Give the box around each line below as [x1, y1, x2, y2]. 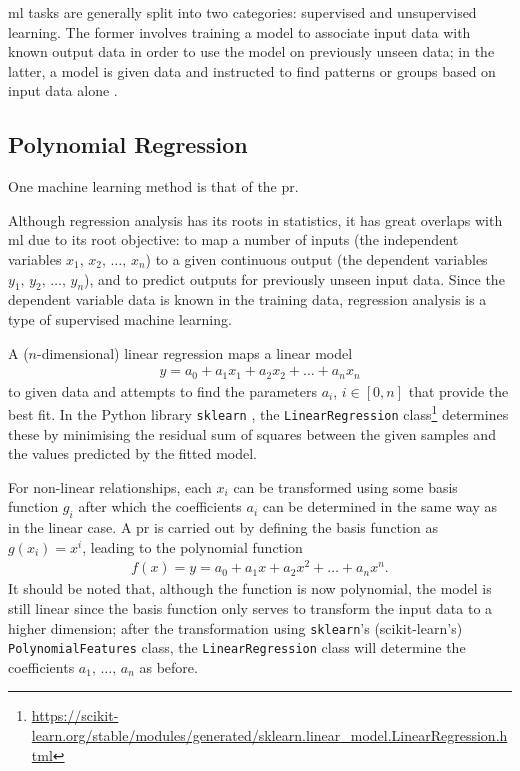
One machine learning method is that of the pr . [8, 176, 299, 197]
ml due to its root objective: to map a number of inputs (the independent [8, 229, 459, 250]
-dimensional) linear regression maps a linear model [37, 342, 353, 363]
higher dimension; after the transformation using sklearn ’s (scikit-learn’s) [8, 617, 463, 638]
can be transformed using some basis [233, 476, 458, 497]
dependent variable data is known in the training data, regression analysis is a [8, 289, 487, 310]
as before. [139, 656, 198, 677]
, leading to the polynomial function [82, 536, 303, 557]
